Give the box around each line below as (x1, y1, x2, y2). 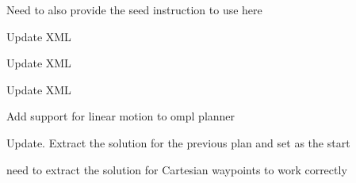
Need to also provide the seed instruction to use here (6, 2, 262, 17)
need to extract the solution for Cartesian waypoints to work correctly (6, 161, 347, 177)
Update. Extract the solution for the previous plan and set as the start (6, 134, 350, 151)
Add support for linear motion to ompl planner (6, 108, 235, 124)
